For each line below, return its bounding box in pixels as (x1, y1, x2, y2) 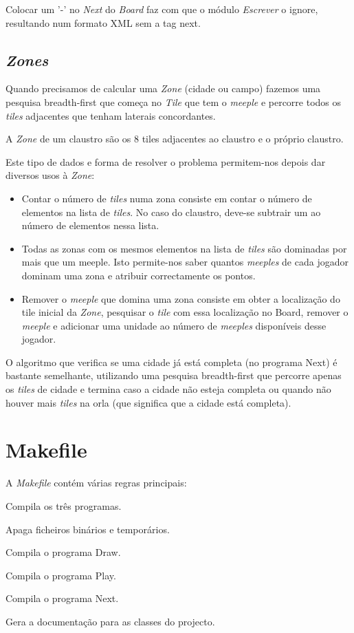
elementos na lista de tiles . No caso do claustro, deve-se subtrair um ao (21, 204, 321, 219)
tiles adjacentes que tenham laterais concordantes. (5, 108, 216, 122)
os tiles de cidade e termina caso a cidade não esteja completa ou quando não (5, 382, 331, 396)
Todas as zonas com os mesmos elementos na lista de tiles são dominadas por (21, 241, 347, 255)
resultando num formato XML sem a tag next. (5, 15, 201, 30)
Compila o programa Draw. (5, 545, 121, 559)
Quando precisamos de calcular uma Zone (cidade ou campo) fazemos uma (5, 81, 321, 96)
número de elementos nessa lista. (21, 218, 159, 233)
